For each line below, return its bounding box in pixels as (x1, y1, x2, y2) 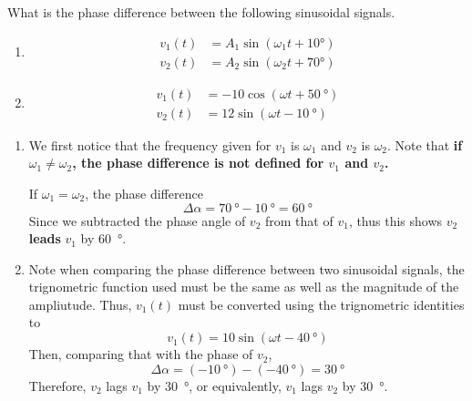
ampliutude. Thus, (28, 294, 132, 314)
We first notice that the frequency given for (28, 135, 272, 154)
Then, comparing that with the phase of (28, 344, 253, 364)
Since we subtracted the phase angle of (28, 211, 246, 230)
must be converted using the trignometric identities (178, 294, 465, 314)
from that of (265, 211, 333, 230)
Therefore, (28, 375, 87, 395)
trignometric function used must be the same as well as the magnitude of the (28, 277, 459, 296)
